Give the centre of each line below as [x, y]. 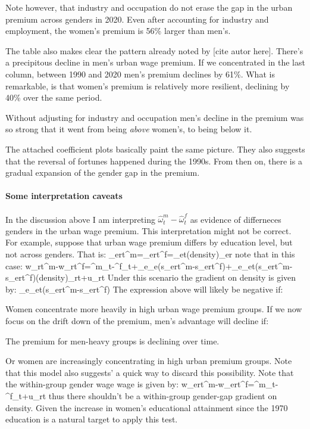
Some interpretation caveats [64, 196]
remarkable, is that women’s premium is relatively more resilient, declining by [148, 86]
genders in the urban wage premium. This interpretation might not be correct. [148, 230]
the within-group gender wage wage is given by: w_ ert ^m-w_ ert [123, 384]
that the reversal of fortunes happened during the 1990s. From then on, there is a [154, 161]
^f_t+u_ [23, 395]
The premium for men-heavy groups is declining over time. [112, 341]
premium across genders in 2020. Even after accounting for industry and [137, 19]
